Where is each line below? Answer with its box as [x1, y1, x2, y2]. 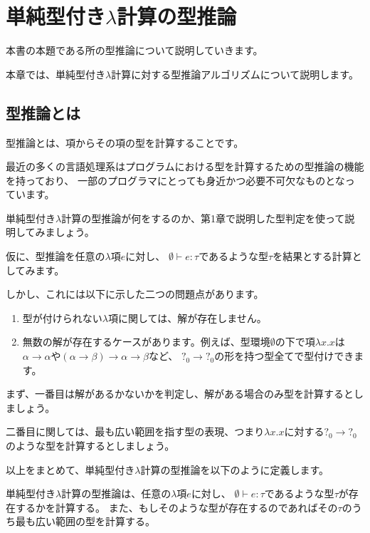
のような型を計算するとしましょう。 [6, 438, 175, 453]
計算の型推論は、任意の [61, 486, 171, 501]
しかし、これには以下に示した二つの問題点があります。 [6, 286, 264, 301]
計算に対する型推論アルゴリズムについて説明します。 [111, 66, 359, 81]
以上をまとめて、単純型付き [6, 462, 135, 477]
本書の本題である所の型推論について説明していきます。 [6, 43, 263, 58]
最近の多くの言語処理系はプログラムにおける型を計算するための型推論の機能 [6, 159, 364, 174]
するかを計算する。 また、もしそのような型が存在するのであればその [15, 500, 338, 514]
